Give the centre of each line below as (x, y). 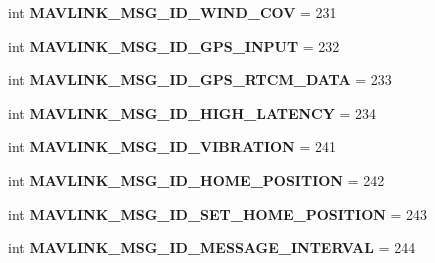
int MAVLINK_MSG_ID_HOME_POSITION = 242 (196, 179)
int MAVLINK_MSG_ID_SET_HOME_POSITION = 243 (218, 213)
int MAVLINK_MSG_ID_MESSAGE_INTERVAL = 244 (212, 247)
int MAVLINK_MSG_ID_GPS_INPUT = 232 (174, 45)
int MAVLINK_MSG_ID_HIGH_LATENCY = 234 (192, 112)
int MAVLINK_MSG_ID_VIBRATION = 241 (172, 146)
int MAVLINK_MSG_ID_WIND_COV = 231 (172, 12)
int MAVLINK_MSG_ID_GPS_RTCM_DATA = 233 (200, 79)
